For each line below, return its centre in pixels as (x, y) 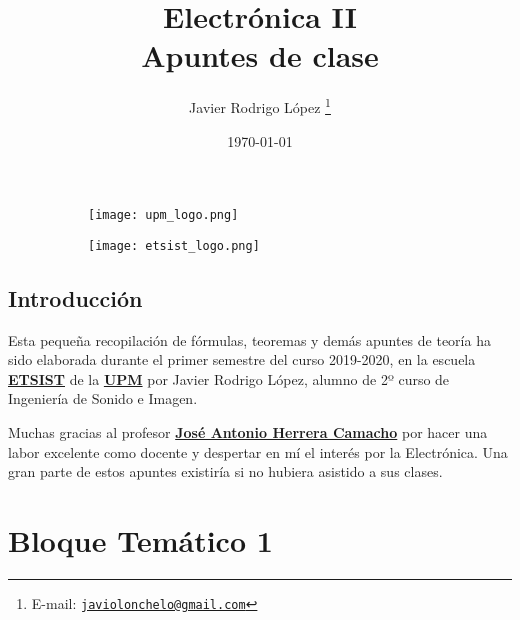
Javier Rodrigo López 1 (260, 105)
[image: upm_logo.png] (163, 215)
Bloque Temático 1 (140, 540)
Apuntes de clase (260, 55)
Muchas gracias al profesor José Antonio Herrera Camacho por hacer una (248, 432)
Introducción (75, 297)
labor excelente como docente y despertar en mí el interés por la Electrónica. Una (258, 451)
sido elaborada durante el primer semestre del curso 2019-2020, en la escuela (242, 359)
